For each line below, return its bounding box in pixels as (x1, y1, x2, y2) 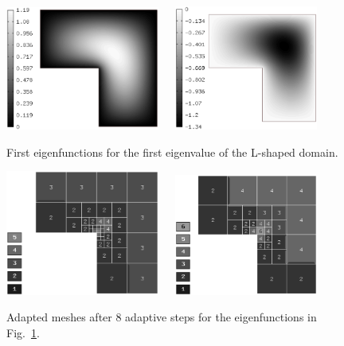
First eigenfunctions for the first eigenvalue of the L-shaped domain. (6, 143, 338, 160)
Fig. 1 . (6, 325, 40, 341)
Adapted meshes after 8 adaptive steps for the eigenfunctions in (6, 309, 317, 325)
